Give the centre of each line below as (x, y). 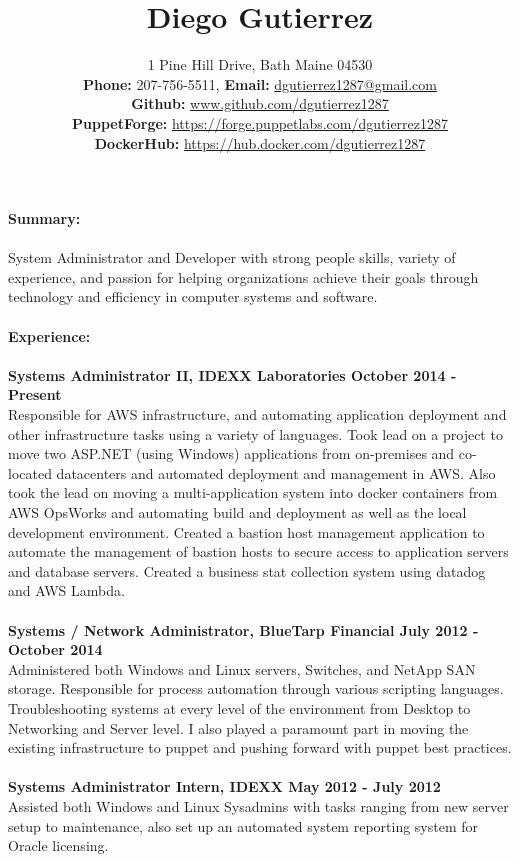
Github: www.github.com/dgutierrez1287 (260, 103)
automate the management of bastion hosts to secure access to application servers (258, 551)
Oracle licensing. (58, 845)
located (30, 472)
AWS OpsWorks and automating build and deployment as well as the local (237, 512)
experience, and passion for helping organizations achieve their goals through (243, 276)
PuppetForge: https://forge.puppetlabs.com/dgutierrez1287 (260, 122)
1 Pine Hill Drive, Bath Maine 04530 (260, 64)
